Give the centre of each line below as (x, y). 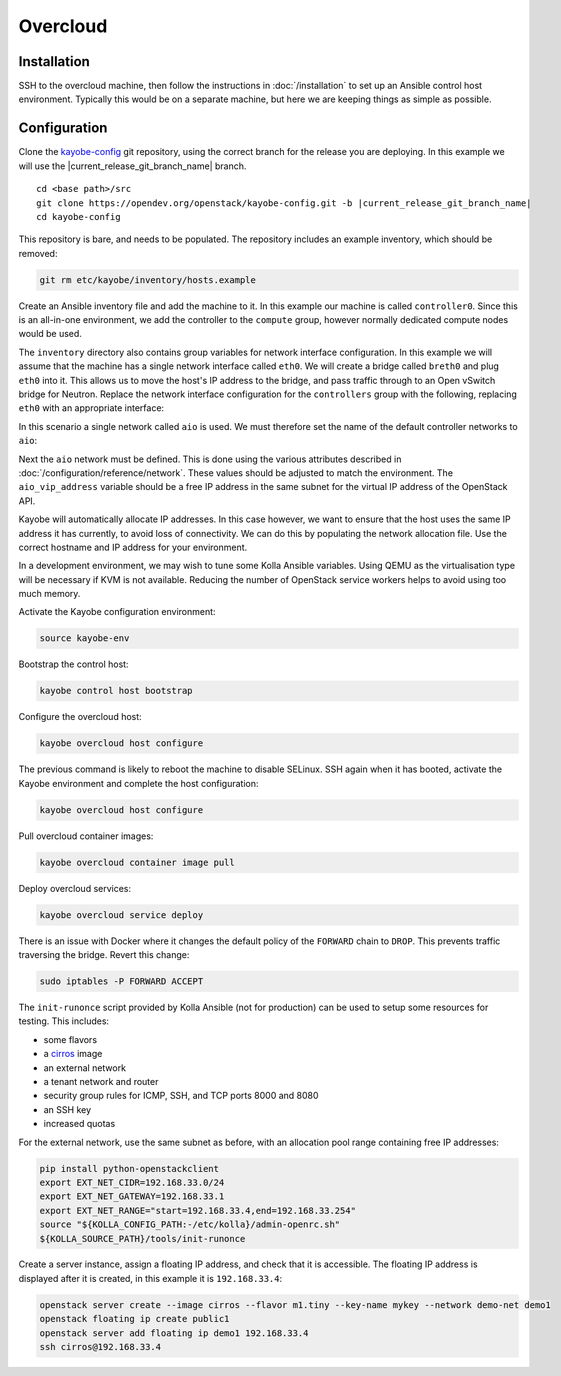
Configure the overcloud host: (80, 717)
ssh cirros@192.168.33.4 (100, 1347)
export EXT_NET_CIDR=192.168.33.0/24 (132, 1182)
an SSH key (67, 1109)
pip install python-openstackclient (129, 1168)
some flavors (70, 1039)
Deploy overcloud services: (75, 888)
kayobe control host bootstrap (116, 691)
